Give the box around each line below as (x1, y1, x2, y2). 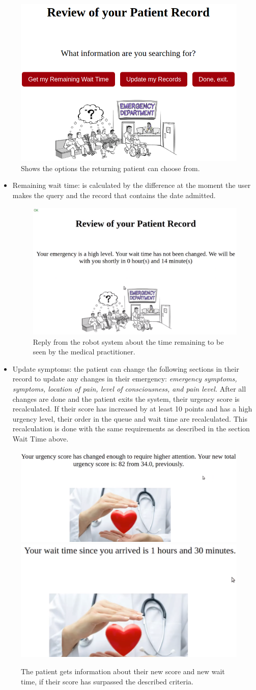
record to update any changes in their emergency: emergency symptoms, (12, 373, 237, 384)
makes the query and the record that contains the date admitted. (12, 190, 216, 200)
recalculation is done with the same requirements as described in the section (12, 423, 250, 434)
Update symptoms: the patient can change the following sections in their (12, 363, 239, 374)
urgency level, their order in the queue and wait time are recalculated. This (12, 413, 247, 424)
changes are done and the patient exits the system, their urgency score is (12, 393, 240, 404)
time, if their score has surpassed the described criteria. (21, 676, 194, 686)
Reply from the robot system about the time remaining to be (33, 336, 224, 347)
